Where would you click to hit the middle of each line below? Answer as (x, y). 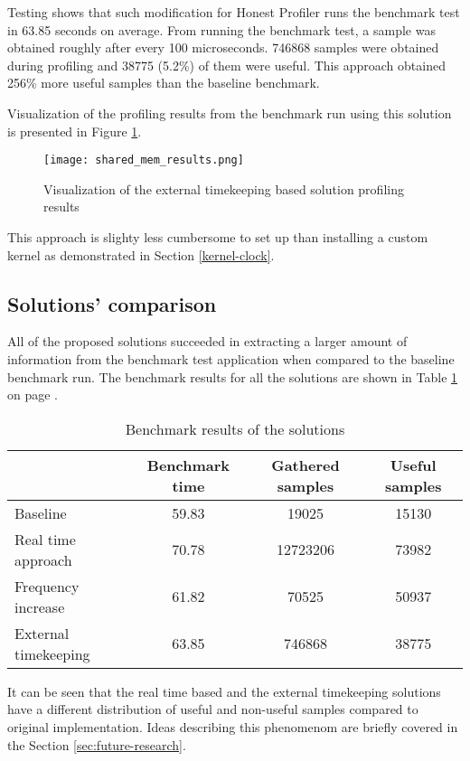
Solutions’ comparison (112, 303)
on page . (33, 395)
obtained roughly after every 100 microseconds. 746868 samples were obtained (223, 47)
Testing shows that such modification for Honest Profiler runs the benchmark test (234, 12)
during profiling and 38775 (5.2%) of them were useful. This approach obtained (226, 65)
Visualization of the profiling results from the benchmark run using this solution (230, 113)
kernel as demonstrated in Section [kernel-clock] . (141, 254)
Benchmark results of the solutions (235, 428)
